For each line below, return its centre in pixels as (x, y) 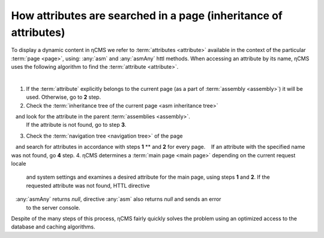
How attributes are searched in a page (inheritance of (147, 16)
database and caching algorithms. (53, 227)
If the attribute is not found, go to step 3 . (76, 125)
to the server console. (53, 208)
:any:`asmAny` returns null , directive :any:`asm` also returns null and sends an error (118, 199)
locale (19, 164)
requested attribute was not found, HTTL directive (88, 185)
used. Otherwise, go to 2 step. (64, 97)
